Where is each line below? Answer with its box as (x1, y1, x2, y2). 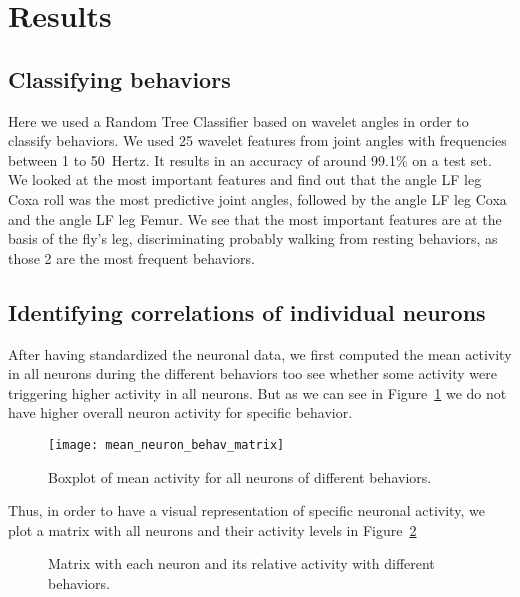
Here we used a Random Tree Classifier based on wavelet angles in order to (8, 110, 469, 131)
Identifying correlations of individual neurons (8, 296, 486, 327)
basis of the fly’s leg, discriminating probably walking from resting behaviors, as (8, 228, 498, 249)
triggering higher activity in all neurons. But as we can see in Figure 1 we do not (8, 382, 507, 403)
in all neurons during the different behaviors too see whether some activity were (8, 363, 497, 384)
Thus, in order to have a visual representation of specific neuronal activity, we (8, 500, 485, 521)
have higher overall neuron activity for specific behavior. (8, 402, 353, 423)
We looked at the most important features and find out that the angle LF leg (8, 169, 482, 190)
